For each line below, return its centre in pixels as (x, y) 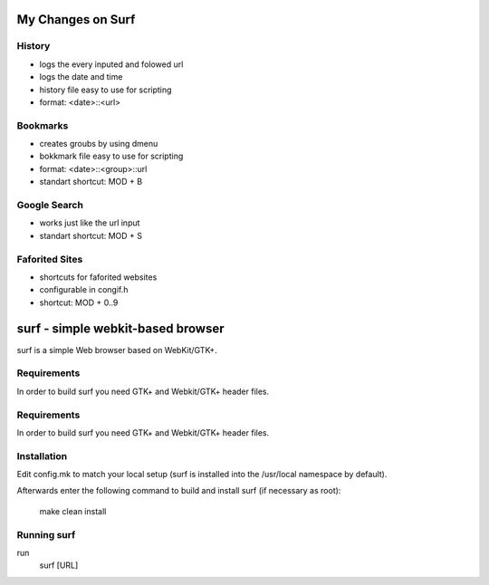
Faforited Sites (50, 259)
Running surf (46, 534)
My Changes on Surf (76, 19)
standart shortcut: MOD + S (91, 235)
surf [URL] (59, 565)
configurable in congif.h (84, 290)
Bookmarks (43, 125)
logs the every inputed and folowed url (111, 64)
